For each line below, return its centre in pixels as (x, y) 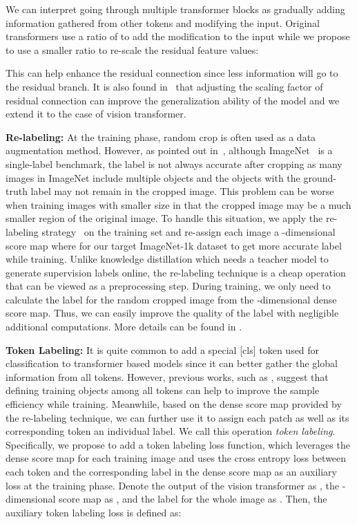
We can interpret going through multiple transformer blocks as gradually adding (175, 9)
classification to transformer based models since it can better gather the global (172, 363)
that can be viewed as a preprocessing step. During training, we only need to (168, 286)
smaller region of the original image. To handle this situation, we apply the (164, 218)
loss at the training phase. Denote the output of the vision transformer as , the (173, 485)
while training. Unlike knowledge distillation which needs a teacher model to (167, 259)
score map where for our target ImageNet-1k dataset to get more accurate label (174, 245)
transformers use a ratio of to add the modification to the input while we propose (178, 36)
